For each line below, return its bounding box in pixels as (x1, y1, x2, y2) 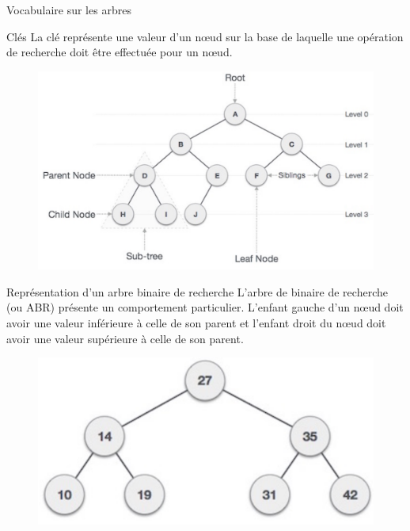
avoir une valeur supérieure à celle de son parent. (6, 330, 244, 346)
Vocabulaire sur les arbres (6, 2, 131, 17)
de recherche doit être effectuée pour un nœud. (6, 44, 233, 60)
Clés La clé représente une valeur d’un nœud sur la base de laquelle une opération (6, 28, 404, 44)
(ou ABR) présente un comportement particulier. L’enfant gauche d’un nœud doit (6, 299, 404, 315)
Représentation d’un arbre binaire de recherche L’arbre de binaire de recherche (6, 283, 388, 300)
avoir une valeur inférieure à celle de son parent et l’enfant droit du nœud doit (6, 315, 386, 331)
